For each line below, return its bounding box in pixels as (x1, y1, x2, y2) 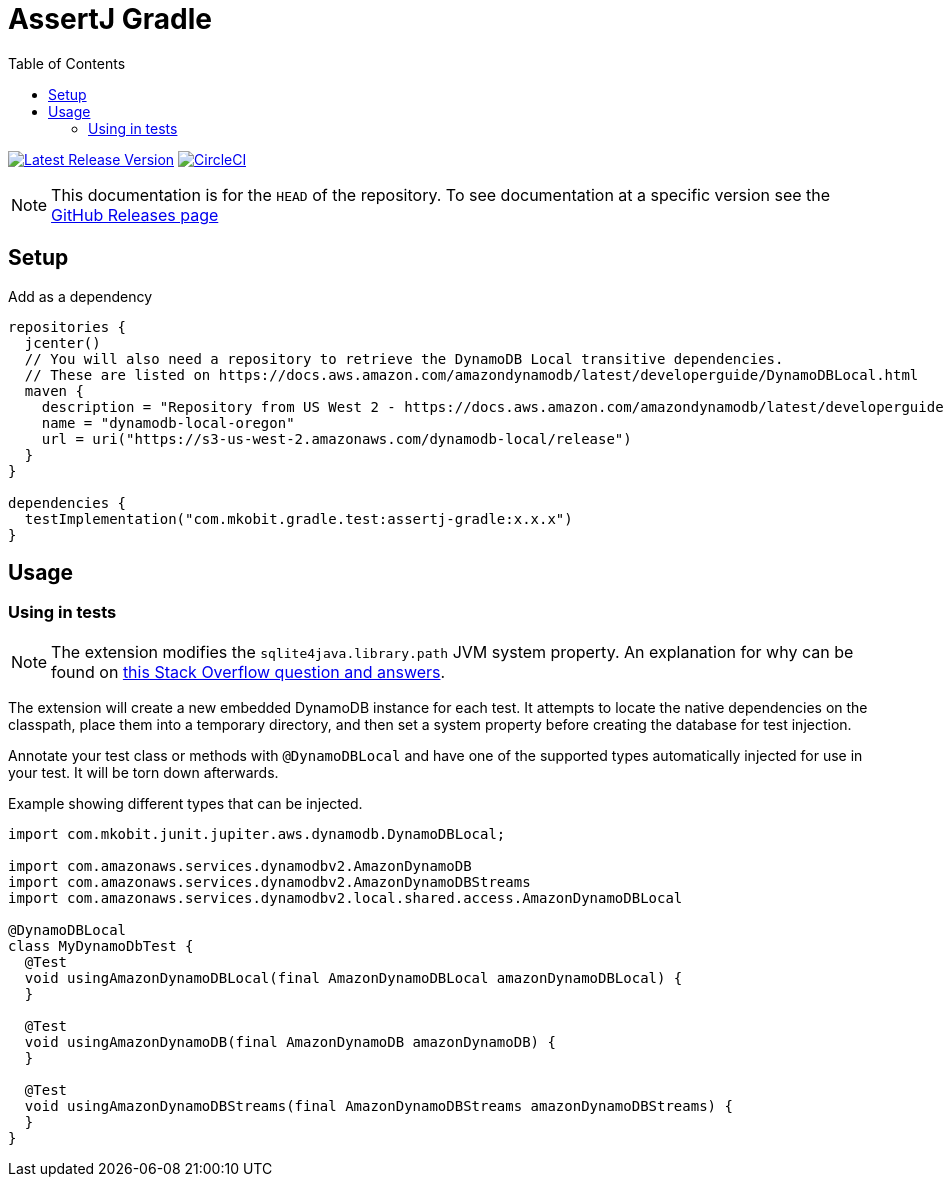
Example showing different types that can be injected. (8, 794, 363, 812)
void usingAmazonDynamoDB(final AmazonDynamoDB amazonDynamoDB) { (24, 1033, 556, 1050)
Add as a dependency (8, 287, 153, 305)
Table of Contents (8, 54, 126, 72)
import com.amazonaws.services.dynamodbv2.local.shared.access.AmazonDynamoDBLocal (8, 889, 683, 906)
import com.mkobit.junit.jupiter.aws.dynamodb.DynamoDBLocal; (8, 825, 506, 842)
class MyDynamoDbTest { (8, 937, 194, 954)
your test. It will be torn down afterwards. (8, 763, 279, 781)
